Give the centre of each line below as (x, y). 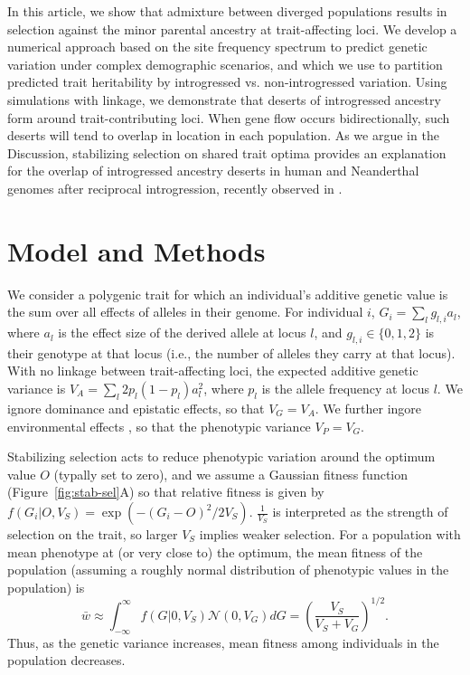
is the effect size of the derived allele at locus (182, 333)
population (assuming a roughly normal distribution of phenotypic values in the (228, 570)
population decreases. (66, 660)
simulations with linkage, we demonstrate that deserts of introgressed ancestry (224, 99)
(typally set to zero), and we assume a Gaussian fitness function (231, 474)
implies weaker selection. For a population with (330, 534)
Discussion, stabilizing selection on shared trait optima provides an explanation (227, 152)
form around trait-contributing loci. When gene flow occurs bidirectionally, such (229, 117)
